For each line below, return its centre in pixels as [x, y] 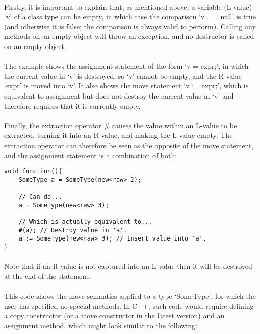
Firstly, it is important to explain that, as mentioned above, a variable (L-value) [128, 6]
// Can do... [40, 197]
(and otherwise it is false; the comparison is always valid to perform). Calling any [130, 26]
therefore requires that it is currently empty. [72, 105]
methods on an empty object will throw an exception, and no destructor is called [129, 36]
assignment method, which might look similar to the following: [101, 325]
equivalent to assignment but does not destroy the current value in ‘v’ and [119, 95]
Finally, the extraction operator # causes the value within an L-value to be [121, 125]
